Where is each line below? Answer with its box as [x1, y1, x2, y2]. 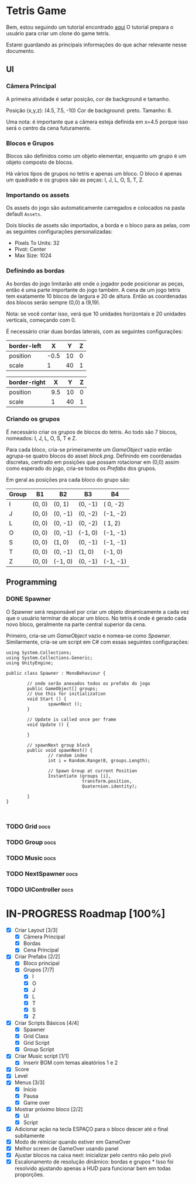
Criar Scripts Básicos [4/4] [14, 1019, 79, 1026]
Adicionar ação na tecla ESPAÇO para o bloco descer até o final [14, 1125, 169, 1132]
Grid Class [23, 1032, 49, 1040]
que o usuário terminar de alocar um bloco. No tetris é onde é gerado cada [6, 614, 187, 621]
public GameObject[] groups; [27, 685, 98, 691]
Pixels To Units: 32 [14, 240, 60, 247]
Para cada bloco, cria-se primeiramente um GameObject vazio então [6, 446, 172, 453]
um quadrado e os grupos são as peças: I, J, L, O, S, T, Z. [6, 176, 145, 183]
